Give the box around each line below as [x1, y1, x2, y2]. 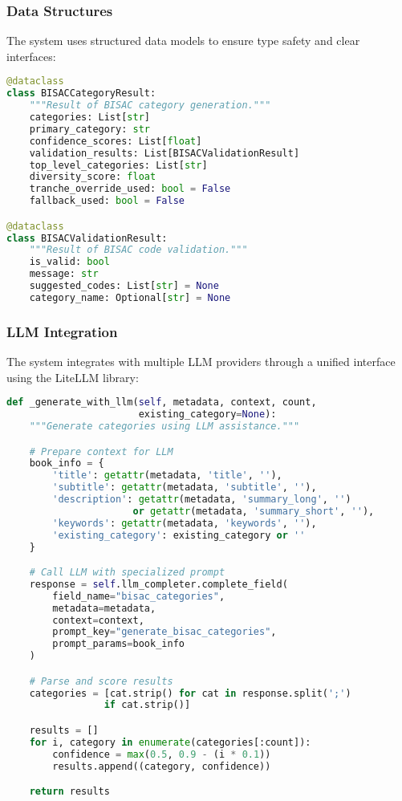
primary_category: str [29, 123, 150, 135]
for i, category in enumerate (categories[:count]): [29, 736, 311, 748]
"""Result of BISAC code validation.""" [29, 244, 248, 256]
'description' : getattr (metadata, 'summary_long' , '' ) [52, 494, 351, 505]
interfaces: [6, 47, 56, 64]
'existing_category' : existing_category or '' [52, 529, 306, 541]
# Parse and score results [29, 675, 173, 687]
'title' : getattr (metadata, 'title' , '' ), [52, 470, 282, 482]
